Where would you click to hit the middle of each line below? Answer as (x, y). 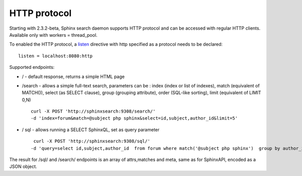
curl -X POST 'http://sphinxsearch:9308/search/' (93, 111)
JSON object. (23, 166)
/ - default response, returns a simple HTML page (73, 76)
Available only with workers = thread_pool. (53, 35)
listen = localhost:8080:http (56, 56)
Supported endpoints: (32, 67)
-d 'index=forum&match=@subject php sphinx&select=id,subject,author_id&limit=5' (134, 118)
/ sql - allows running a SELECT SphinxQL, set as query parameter (91, 129)
